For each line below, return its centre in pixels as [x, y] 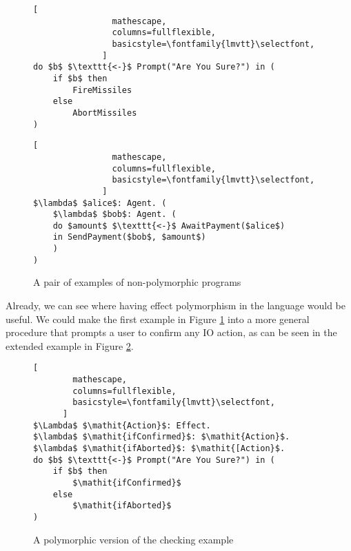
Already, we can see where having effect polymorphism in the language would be [175, 305]
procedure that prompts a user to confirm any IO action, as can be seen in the [171, 332]
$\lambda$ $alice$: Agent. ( [100, 203]
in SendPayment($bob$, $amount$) [129, 237]
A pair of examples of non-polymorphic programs [137, 282]
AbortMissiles [105, 113]
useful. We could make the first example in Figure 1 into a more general [158, 319]
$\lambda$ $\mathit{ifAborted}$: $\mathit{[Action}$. [159, 448]
